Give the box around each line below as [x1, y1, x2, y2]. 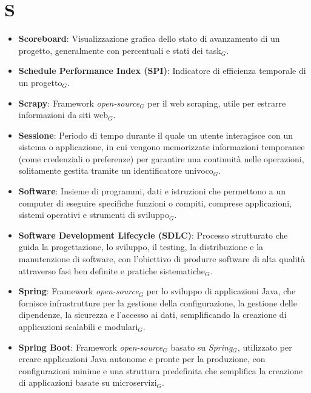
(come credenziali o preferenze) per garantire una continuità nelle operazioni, [18, 152, 304, 165]
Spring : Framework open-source [18, 285, 139, 297]
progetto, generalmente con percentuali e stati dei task [18, 44, 221, 56]
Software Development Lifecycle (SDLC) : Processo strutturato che [18, 228, 288, 241]
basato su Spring [170, 340, 233, 353]
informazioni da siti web [18, 108, 108, 121]
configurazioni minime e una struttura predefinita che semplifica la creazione [18, 364, 303, 377]
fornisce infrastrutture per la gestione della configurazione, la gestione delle [18, 296, 297, 309]
